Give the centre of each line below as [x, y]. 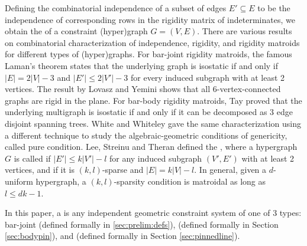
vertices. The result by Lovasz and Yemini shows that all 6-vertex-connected [143, 89]
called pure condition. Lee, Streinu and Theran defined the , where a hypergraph [151, 147]
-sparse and [123, 170]
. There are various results [245, 31]
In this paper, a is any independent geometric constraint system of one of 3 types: [153, 213]
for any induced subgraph [156, 158]
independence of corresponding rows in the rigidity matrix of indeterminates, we [150, 19]
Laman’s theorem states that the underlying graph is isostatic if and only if [142, 65]
